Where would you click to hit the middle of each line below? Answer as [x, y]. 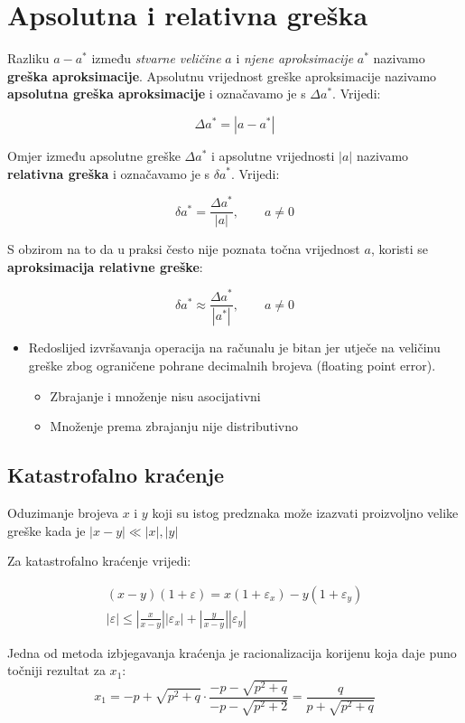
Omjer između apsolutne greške [94, 155]
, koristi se [400, 249]
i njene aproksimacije [295, 58]
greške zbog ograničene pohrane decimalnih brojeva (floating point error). [232, 365]
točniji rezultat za [56, 670]
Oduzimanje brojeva [63, 512]
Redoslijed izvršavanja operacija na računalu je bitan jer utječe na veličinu [234, 347]
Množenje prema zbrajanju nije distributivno [174, 426]
